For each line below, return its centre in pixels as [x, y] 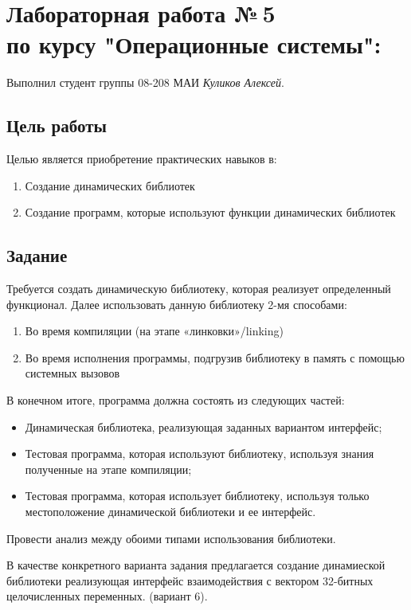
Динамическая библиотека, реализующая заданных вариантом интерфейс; [204, 426]
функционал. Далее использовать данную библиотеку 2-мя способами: [177, 304]
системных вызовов [72, 373]
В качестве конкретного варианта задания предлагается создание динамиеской [196, 565]
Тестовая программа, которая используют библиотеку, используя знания [200, 454]
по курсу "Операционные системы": [194, 44]
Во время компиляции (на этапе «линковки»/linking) [154, 331]
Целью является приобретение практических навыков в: [142, 159]
